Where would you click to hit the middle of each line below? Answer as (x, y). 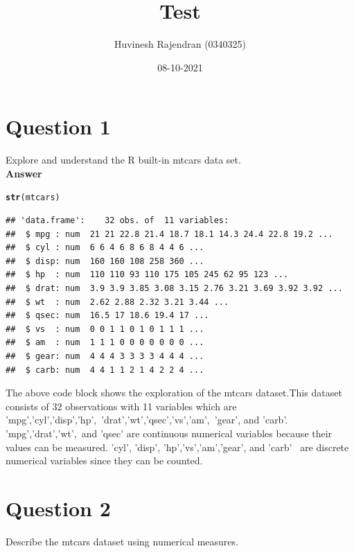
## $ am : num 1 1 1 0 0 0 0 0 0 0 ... (105, 343)
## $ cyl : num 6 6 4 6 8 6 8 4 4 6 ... (105, 248)
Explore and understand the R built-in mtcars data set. (123, 160)
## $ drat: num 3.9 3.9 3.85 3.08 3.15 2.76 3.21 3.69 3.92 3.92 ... (174, 289)
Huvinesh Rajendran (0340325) (180, 44)
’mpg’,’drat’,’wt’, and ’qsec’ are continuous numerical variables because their (169, 433)
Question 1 (58, 126)
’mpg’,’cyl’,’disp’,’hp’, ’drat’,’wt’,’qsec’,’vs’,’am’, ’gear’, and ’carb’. (147, 420)
